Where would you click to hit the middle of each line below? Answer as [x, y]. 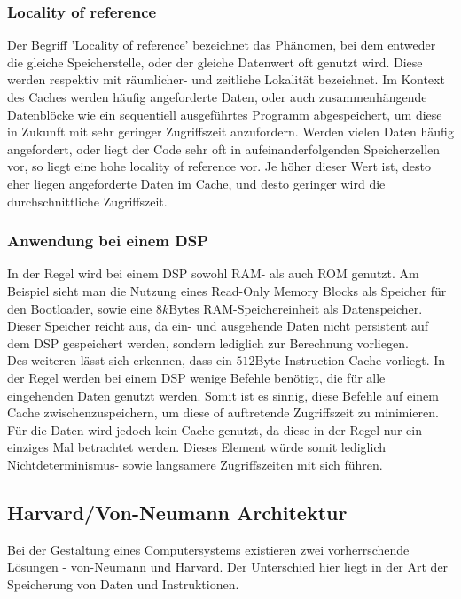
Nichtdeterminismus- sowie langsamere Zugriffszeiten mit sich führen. [195, 464]
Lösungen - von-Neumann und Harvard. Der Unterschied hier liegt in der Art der [228, 567]
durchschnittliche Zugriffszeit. [87, 201]
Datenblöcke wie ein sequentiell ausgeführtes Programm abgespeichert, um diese [225, 114]
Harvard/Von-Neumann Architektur [177, 512]
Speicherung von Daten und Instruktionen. [123, 583]
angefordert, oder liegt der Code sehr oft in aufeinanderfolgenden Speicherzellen [224, 148]
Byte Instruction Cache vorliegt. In [350, 360]
